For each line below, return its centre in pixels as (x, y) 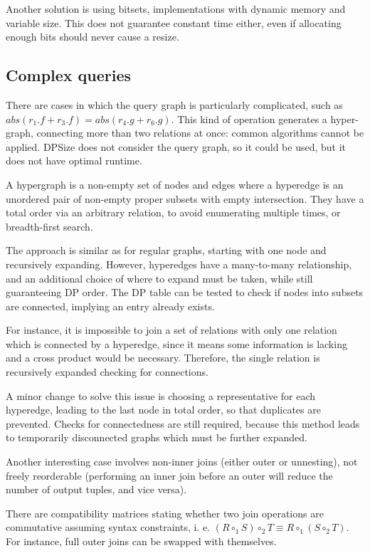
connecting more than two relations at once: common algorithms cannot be (200, 133)
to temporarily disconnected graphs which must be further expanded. (157, 437)
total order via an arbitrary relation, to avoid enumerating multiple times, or (173, 212)
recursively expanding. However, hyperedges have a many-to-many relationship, (179, 264)
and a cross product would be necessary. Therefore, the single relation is (163, 358)
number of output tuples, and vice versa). (96, 489)
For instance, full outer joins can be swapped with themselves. (141, 541)
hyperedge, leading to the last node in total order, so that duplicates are (163, 410)
